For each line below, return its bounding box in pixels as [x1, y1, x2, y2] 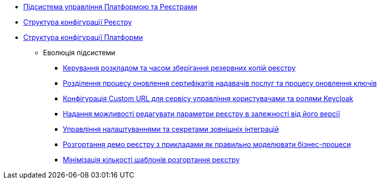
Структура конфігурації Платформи [23, 33, 143, 41]
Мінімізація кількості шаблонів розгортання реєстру [63, 155, 240, 164]
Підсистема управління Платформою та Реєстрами [23, 2, 197, 11]
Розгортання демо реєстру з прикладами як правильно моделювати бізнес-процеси [63, 140, 351, 148]
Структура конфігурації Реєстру [23, 18, 132, 26]
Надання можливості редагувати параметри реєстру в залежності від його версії [63, 110, 340, 118]
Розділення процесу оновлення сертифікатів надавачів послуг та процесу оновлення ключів [63, 79, 377, 87]
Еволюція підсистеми [43, 48, 115, 57]
